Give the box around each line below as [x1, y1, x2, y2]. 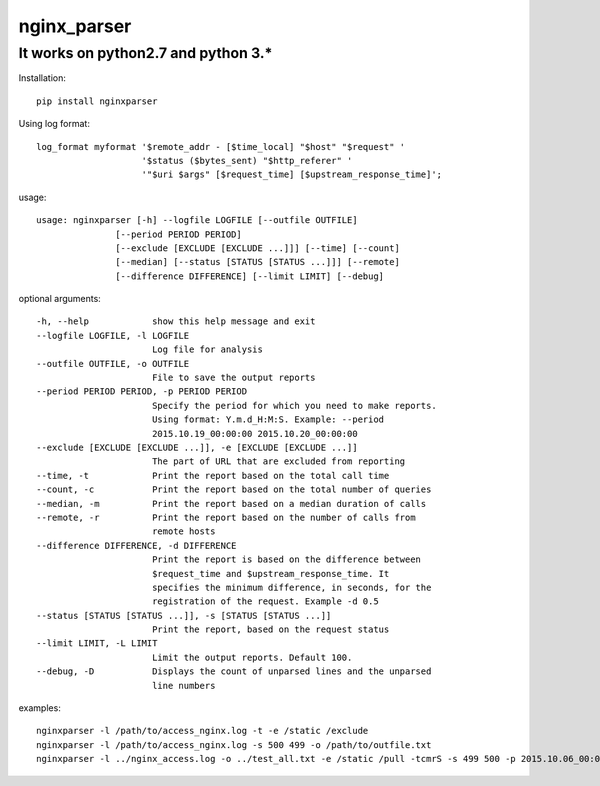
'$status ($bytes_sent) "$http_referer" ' [141, 155, 353, 166]
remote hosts [151, 526, 216, 537]
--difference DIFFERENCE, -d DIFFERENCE [36, 540, 237, 551]
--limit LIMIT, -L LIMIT [36, 638, 158, 649]
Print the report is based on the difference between [151, 554, 422, 565]
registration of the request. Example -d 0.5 [151, 596, 379, 607]
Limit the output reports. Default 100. [151, 651, 353, 663]
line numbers [151, 680, 216, 691]
